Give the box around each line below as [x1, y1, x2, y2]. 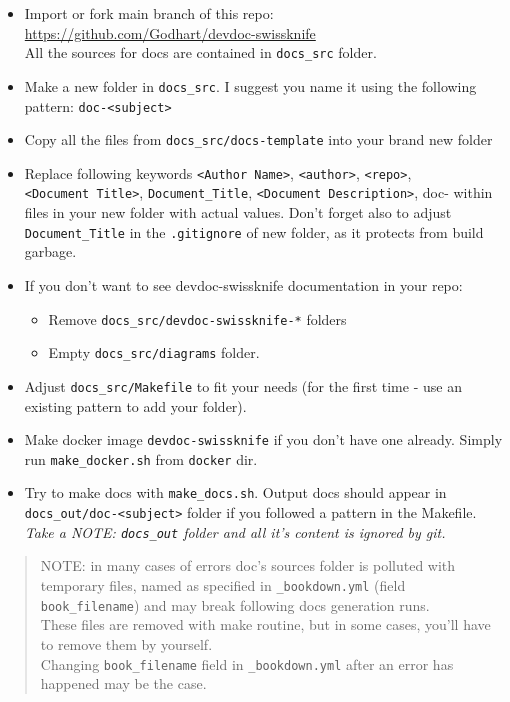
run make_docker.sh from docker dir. [24, 448, 258, 469]
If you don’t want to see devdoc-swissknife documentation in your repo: [24, 274, 463, 295]
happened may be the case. [40, 673, 207, 694]
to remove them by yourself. [40, 633, 213, 654]
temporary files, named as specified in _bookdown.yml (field [40, 575, 406, 595]
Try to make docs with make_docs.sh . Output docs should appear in [24, 482, 447, 503]
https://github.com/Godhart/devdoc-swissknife [24, 22, 316, 43]
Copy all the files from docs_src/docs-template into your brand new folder [24, 129, 493, 150]
